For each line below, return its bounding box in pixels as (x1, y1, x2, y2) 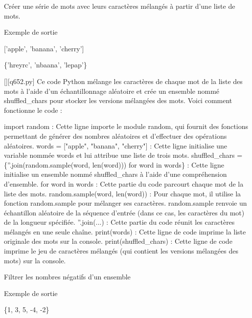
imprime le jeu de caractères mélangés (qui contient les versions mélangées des (4, 246, 238, 256)
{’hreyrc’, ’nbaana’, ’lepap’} (4, 60, 87, 70)
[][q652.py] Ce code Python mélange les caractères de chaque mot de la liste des (4, 76, 243, 86)
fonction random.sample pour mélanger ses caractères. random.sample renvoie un (4, 198, 247, 208)
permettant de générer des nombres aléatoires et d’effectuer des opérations (4, 130, 227, 141)
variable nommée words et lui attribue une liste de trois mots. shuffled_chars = (4, 150, 243, 160)
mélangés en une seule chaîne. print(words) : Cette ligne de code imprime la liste (4, 226, 246, 236)
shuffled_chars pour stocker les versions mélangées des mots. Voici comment (4, 95, 232, 106)
